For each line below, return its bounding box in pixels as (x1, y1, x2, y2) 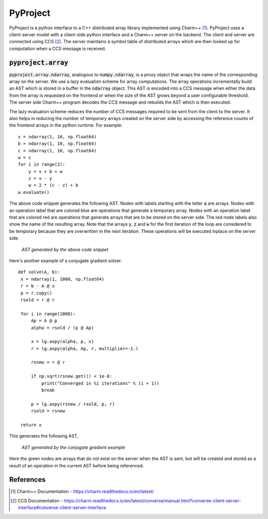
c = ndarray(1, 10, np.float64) (18, 148, 97, 153)
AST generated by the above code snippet (21, 246, 109, 253)
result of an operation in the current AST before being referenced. (9, 462, 144, 468)
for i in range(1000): (20, 311, 76, 317)
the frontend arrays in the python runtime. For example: (9, 122, 123, 129)
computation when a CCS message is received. (9, 45, 106, 52)
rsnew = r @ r (31, 360, 66, 365)
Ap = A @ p (31, 318, 58, 324)
